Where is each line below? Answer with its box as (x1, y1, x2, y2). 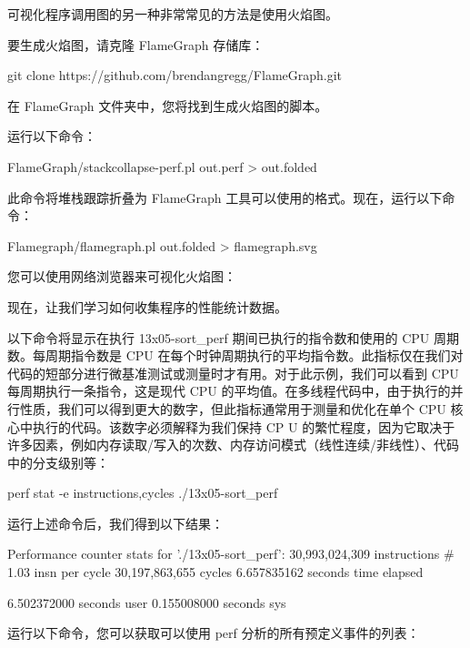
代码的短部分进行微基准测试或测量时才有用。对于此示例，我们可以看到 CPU (7, 363, 459, 382)
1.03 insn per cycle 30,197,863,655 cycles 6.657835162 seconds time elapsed (7, 562, 424, 582)
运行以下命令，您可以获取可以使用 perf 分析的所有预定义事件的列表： (7, 623, 420, 643)
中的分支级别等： (7, 452, 109, 471)
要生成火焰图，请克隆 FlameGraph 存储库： (7, 35, 265, 54)
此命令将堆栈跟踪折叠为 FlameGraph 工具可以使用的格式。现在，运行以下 (7, 187, 443, 207)
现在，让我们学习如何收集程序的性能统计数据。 (7, 297, 287, 316)
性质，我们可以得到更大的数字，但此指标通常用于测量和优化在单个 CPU (19, 399, 446, 418)
